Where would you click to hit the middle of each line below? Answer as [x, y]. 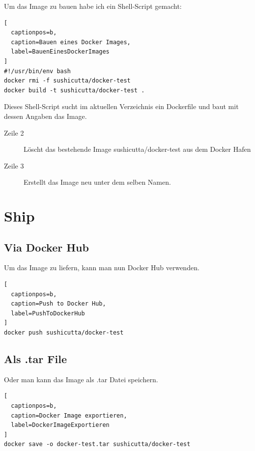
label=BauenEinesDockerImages [60, 52]
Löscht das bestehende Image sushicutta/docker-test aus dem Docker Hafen [137, 149]
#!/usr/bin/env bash [38, 71]
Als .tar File [36, 359]
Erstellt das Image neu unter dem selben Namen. [97, 182]
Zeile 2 [14, 132]
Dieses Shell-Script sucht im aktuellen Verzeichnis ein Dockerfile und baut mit [121, 106]
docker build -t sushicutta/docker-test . [74, 90]
